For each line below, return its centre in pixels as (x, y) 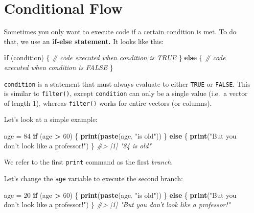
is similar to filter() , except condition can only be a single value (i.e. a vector (126, 93)
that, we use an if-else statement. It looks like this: (84, 41)
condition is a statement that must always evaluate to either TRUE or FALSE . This (127, 83)
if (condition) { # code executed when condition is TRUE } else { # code (115, 58)
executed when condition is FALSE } (59, 67)
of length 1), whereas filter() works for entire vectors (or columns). (108, 103)
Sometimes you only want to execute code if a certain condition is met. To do (120, 32)
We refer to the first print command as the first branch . (89, 162)
